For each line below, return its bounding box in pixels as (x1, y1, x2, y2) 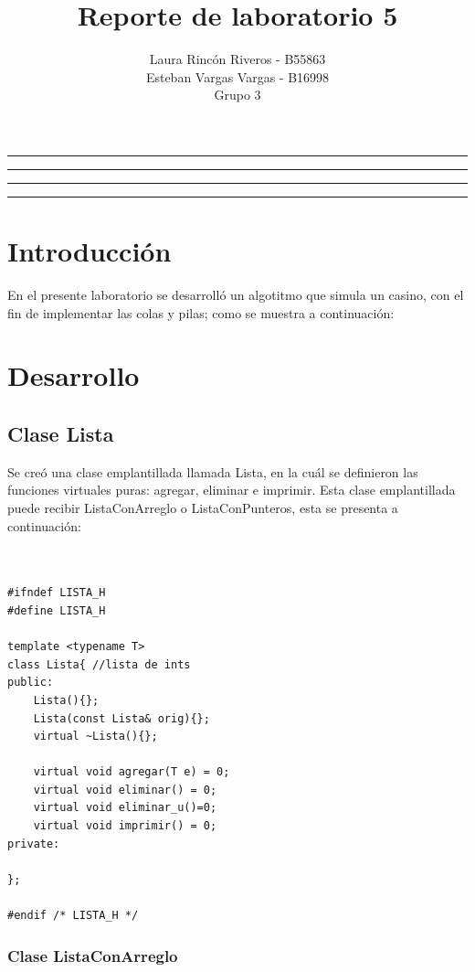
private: (7, 837, 60, 850)
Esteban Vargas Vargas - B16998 (145, 67, 330, 86)
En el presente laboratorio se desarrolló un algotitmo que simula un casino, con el (7, 285, 464, 304)
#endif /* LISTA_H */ (7, 909, 139, 923)
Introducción (7, 232, 172, 270)
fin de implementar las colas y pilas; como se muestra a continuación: (7, 303, 395, 322)
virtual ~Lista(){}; (33, 730, 158, 743)
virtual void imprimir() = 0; (33, 819, 217, 833)
